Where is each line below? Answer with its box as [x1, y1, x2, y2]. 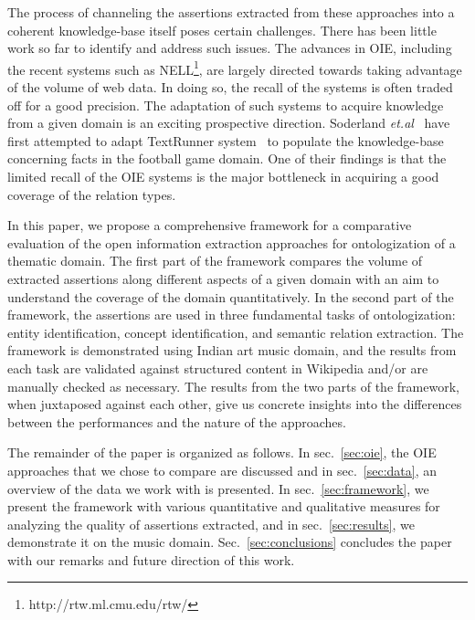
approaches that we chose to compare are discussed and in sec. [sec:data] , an [7, 460, 437, 479]
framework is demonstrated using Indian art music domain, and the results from [7, 341, 457, 360]
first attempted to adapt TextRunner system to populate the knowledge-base [7, 131, 444, 150]
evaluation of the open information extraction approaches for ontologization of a [7, 233, 456, 252]
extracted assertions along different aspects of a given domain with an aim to [7, 268, 439, 288]
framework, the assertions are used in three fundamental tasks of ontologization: [7, 305, 456, 324]
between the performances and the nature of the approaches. [7, 412, 346, 431]
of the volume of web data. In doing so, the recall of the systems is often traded [7, 78, 453, 97]
